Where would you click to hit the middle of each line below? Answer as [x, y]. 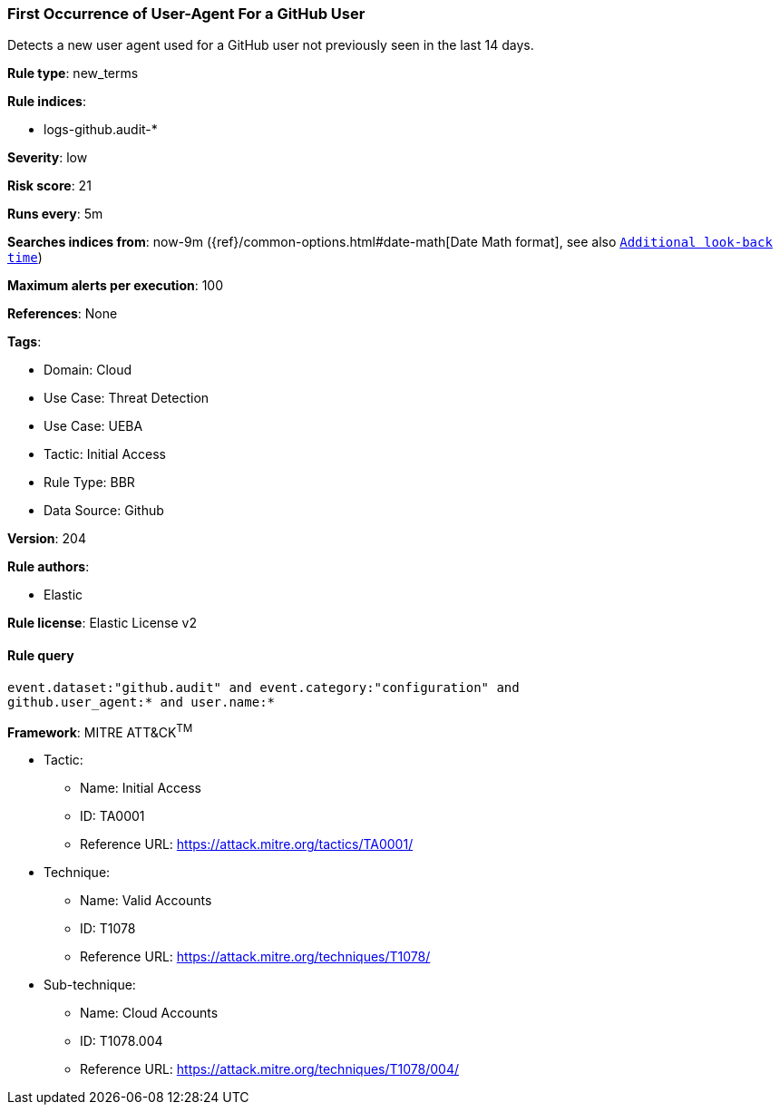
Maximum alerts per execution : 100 [116, 286]
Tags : [24, 342]
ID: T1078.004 [122, 1041]
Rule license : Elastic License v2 [102, 623]
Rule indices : [47, 102]
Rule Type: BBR [89, 483]
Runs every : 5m [55, 214]
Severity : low [48, 158]
